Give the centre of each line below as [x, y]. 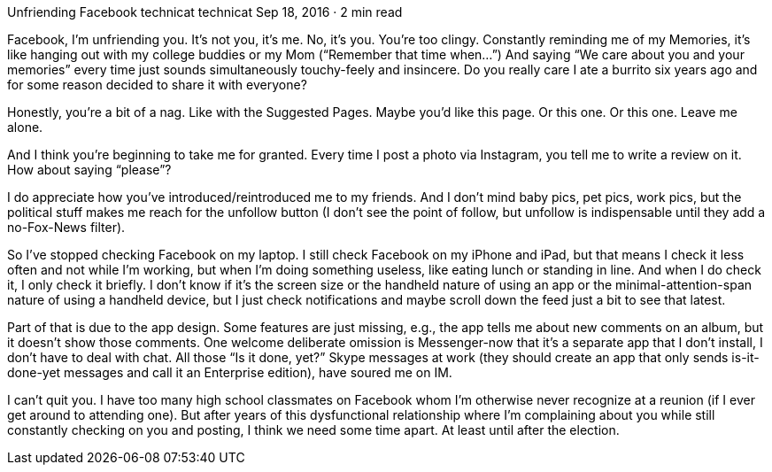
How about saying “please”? [89, 170]
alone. [25, 127]
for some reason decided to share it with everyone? [157, 85]
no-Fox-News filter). [66, 227]
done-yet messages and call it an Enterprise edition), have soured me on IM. [230, 372]
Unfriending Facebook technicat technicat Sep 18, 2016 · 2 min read [205, 12]
